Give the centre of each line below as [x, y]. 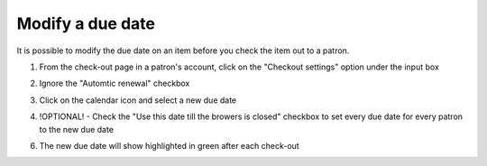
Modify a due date [86, 23]
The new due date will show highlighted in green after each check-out [169, 145]
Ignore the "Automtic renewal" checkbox [115, 83]
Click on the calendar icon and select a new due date [138, 100]
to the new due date [77, 129]
